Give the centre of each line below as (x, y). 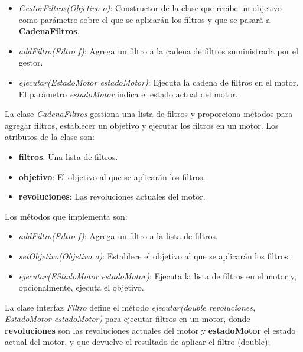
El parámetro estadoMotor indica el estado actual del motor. (128, 94)
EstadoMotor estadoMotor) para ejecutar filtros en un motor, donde (128, 319)
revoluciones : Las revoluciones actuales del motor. (112, 196)
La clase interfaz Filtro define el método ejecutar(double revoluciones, (130, 307)
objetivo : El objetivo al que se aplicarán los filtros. (112, 176)
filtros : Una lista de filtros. (68, 156)
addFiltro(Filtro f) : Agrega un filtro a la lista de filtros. (118, 236)
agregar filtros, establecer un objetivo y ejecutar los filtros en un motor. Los (142, 125)
